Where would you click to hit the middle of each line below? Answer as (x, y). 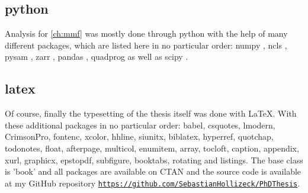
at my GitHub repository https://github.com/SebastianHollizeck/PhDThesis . (153, 183)
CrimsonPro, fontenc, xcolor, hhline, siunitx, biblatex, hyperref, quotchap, (139, 136)
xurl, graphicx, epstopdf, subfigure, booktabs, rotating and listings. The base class (154, 160)
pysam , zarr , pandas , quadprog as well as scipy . (97, 57)
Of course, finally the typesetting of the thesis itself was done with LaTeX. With (151, 113)
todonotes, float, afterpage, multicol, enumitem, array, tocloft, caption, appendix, (152, 148)
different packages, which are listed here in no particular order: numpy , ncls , (146, 45)
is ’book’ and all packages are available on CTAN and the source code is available (153, 171)
